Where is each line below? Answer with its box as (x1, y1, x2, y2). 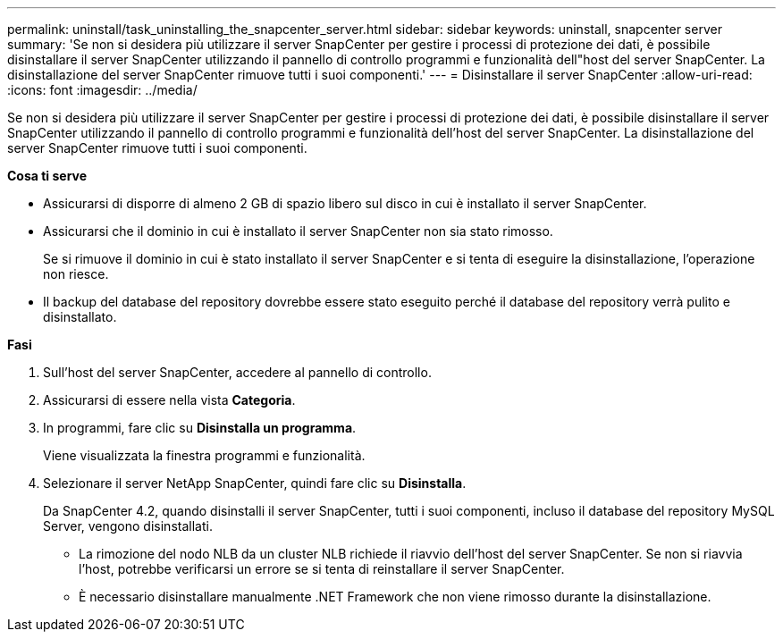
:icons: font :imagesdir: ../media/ (7, 82, 198, 97)
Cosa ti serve (7, 168, 88, 183)
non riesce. (43, 266, 109, 282)
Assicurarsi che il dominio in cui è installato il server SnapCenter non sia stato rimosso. (43, 223, 553, 239)
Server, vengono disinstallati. (43, 518, 213, 534)
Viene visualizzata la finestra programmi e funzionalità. (43, 448, 366, 463)
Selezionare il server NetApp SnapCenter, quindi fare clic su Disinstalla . (43, 475, 467, 491)
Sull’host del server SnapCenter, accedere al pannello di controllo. (43, 365, 432, 380)
